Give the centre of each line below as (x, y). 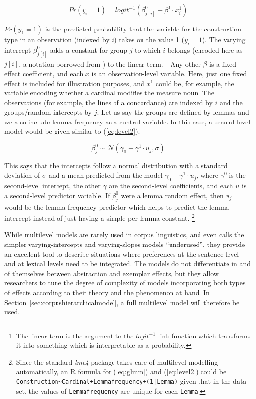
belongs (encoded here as (205, 49)
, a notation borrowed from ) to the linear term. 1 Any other (110, 63)
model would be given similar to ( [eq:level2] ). (72, 131)
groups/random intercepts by (48, 112)
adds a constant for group (89, 49)
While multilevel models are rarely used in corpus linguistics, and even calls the (124, 234)
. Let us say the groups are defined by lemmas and (173, 112)
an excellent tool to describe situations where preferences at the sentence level (122, 254)
